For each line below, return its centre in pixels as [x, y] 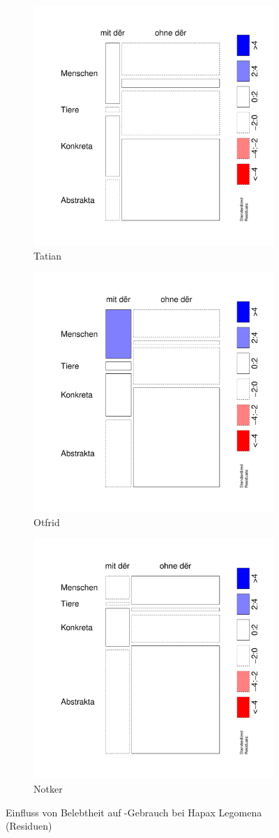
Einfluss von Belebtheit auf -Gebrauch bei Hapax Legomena [134, 812]
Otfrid [47, 522]
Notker [48, 788]
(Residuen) [29, 826]
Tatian [48, 255]
